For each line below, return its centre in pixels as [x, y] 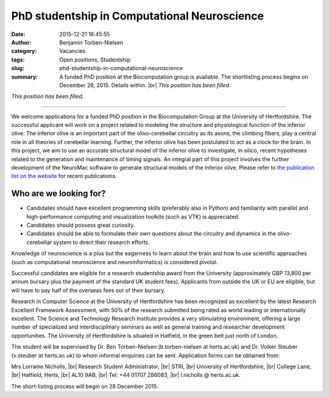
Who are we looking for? [58, 194]
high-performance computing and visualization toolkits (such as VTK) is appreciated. [133, 216]
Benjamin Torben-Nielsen [91, 42]
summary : [25, 77]
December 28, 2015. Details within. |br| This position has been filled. [145, 85]
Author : [21, 42]
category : [24, 51]
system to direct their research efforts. [101, 242]
